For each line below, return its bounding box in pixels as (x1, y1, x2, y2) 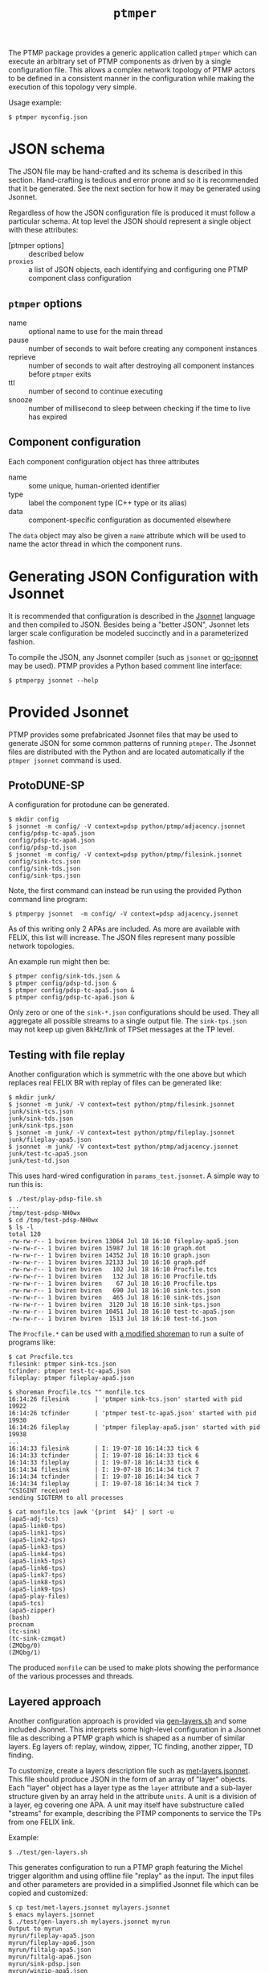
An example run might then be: (8, 957, 111, 966)
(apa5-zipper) (8, 1607, 56, 1615)
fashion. (8, 636, 35, 646)
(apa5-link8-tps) (8, 1579, 67, 1587)
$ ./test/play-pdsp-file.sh (8, 1195, 103, 1204)
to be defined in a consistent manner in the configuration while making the (8, 74, 255, 84)
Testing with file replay (8, 1048, 126, 1061)
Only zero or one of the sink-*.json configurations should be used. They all (8, 1007, 259, 1017)
